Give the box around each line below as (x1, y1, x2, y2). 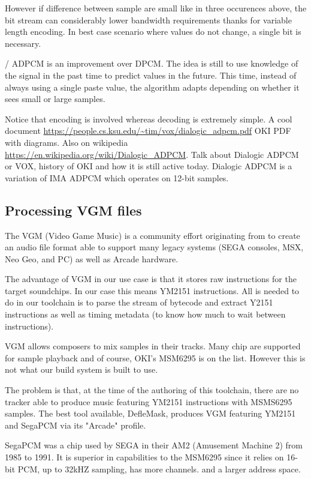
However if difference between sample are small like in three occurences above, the (5, 2, 307, 14)
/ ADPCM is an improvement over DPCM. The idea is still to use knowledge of (5, 57, 298, 70)
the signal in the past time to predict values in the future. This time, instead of (5, 68, 297, 81)
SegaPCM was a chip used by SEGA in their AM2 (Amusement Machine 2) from (5, 439, 303, 451)
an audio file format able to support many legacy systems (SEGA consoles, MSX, (5, 241, 304, 253)
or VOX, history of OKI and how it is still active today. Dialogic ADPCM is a (5, 160, 292, 172)
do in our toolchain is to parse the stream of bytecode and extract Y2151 (5, 296, 273, 309)
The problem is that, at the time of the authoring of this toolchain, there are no (5, 384, 299, 396)
